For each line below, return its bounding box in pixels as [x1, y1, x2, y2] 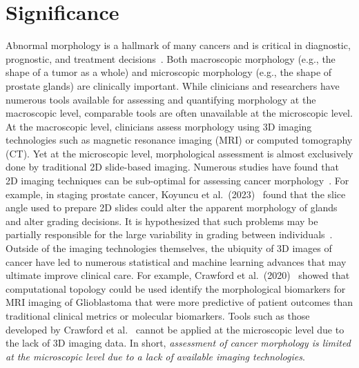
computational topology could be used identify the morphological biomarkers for [6, 281, 346, 296]
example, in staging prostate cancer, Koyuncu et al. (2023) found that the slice [6, 186, 346, 201]
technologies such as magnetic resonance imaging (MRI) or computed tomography [6, 133, 353, 147]
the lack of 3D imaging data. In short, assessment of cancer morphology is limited [6, 336, 351, 350]
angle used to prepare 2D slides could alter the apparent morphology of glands [6, 200, 338, 215]
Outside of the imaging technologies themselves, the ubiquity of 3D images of [6, 241, 332, 255]
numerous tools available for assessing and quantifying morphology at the [6, 92, 316, 106]
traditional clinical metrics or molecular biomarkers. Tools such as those [6, 309, 310, 322]
